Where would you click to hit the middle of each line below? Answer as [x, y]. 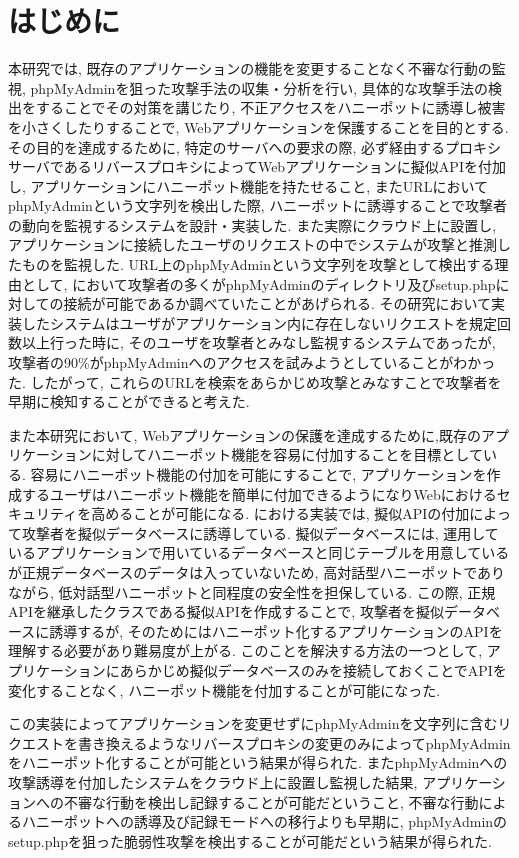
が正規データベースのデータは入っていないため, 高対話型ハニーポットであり [257, 571]
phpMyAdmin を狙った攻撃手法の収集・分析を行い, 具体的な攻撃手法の [259, 87]
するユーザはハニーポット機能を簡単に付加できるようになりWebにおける [259, 493]
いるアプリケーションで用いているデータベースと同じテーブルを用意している [259, 552]
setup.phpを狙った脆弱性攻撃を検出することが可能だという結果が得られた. [250, 840]
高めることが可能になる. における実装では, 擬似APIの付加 [280, 513]
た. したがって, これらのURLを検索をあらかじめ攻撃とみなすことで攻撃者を [255, 381]
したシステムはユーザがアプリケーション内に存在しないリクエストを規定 [259, 322]
